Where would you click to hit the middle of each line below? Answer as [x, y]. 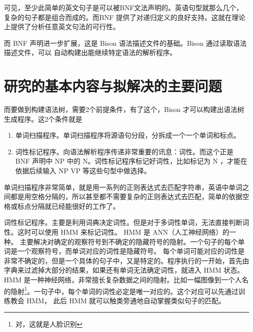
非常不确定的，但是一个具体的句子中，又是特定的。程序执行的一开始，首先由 [126, 260]
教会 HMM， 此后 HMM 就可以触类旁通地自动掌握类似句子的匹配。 [118, 300]
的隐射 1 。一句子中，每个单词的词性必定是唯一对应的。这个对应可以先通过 [121, 290]
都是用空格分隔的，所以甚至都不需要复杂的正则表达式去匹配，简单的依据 [126, 196]
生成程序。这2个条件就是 [43, 119]
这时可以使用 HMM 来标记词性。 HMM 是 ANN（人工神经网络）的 [123, 232]
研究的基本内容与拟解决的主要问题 [113, 86]
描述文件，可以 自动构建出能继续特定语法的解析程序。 [90, 52]
